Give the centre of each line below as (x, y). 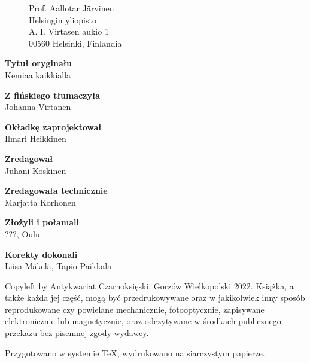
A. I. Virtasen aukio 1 (69, 31)
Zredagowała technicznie (56, 190)
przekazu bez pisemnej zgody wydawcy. (77, 333)
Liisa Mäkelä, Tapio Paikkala (58, 266)
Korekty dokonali (41, 254)
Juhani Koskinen (36, 170)
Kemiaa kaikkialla (38, 74)
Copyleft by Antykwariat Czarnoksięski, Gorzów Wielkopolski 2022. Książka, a (149, 286)
